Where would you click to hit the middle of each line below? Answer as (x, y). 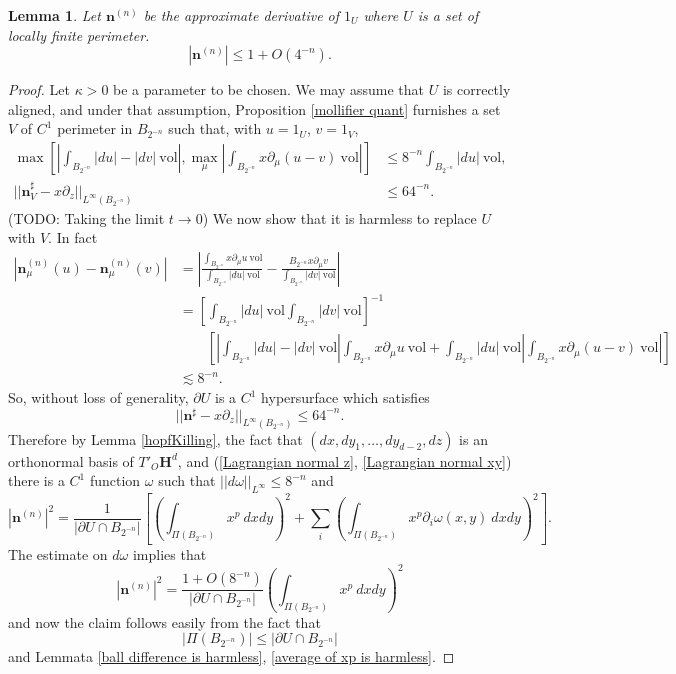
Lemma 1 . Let (54, 15)
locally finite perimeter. (79, 34)
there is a (36, 480)
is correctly (476, 89)
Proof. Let (39, 89)
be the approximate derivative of (241, 15)
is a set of (448, 15)
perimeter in (95, 128)
